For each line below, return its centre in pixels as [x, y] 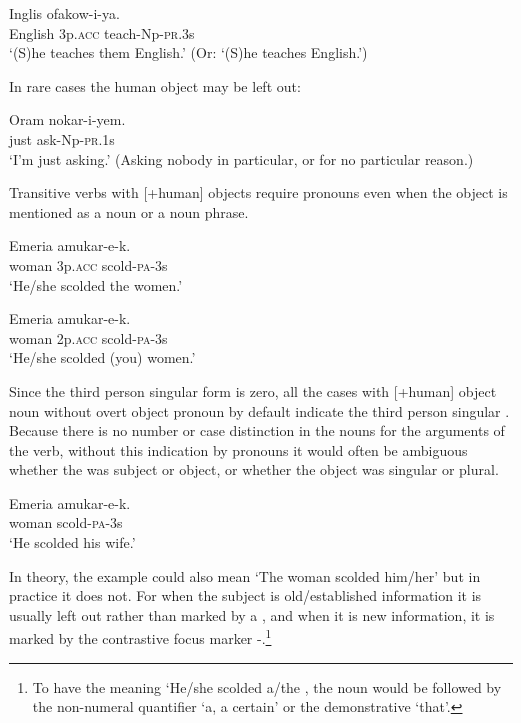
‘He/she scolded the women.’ [96, 284]
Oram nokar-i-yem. [67, 119]
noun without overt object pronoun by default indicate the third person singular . [259, 410]
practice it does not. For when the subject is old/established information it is [245, 595]
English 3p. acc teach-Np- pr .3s [102, 32]
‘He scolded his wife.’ [72, 542]
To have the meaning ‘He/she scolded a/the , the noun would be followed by [267, 686]
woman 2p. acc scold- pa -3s [88, 337]
